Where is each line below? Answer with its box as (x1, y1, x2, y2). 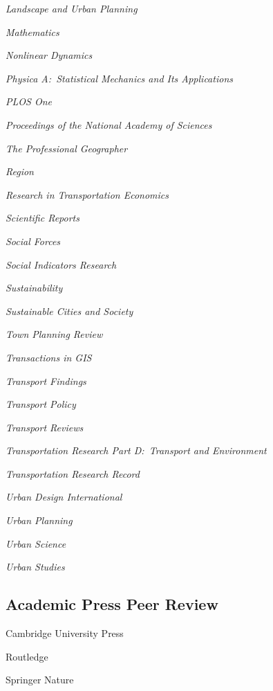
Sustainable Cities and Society (6, 303, 133, 318)
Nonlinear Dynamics (6, 48, 93, 62)
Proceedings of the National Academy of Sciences (6, 117, 212, 132)
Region (6, 164, 34, 179)
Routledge (6, 649, 48, 663)
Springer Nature (6, 672, 74, 687)
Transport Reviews (6, 420, 84, 434)
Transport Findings (6, 373, 86, 388)
